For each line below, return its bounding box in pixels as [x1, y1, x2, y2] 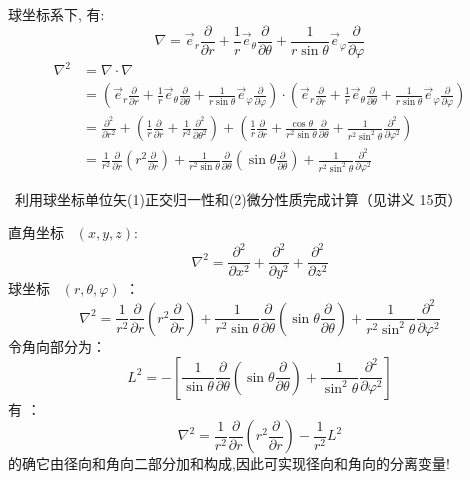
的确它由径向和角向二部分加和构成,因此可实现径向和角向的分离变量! [8, 453, 450, 474]
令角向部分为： [8, 335, 106, 356]
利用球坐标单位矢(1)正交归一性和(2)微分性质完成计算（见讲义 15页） [14, 188, 462, 209]
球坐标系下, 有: [8, 4, 105, 24]
